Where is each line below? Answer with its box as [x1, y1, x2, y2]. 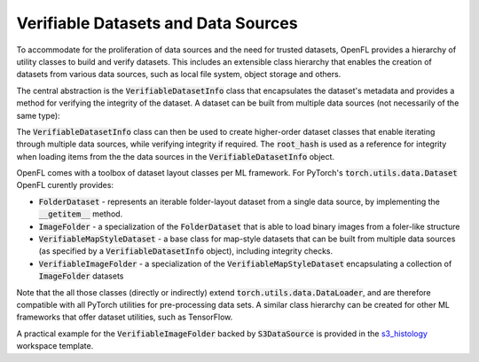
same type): [16, 110, 61, 121]
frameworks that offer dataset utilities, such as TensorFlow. [16, 311, 233, 323]
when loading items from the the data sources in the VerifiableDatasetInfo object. [16, 151, 335, 161]
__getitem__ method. [38, 209, 123, 219]
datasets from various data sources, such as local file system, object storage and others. [16, 69, 342, 80]
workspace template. [16, 341, 94, 351]
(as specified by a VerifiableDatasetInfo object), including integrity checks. [38, 246, 334, 256]
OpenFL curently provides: [16, 180, 114, 191]
